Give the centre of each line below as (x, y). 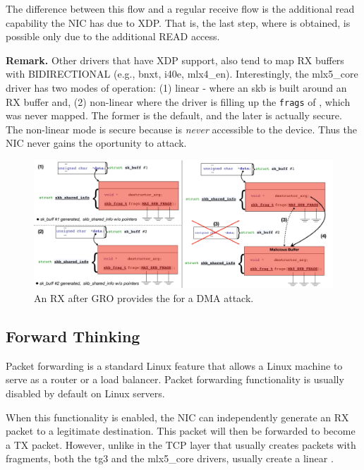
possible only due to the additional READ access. (113, 36)
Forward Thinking (73, 336)
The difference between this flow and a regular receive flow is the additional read (180, 8)
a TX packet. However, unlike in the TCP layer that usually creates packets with (181, 444)
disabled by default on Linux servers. (85, 393)
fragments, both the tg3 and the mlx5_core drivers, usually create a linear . (170, 458)
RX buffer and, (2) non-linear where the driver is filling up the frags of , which (178, 101)
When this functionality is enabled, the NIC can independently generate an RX (177, 417)
